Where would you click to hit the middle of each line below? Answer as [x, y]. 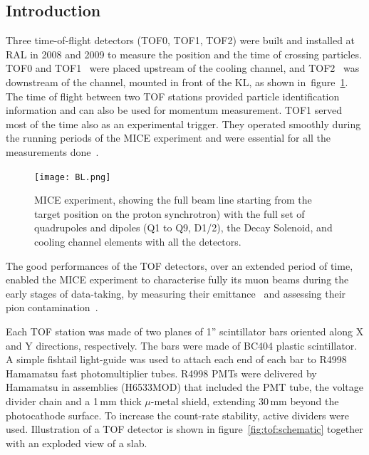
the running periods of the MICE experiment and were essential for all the [168, 138]
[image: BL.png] [73, 177]
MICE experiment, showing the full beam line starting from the [173, 200]
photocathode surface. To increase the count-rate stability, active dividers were [177, 415]
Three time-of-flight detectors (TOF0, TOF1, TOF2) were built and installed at [181, 40]
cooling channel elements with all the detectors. [138, 241]
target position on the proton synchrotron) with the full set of [170, 213]
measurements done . [52, 151]
